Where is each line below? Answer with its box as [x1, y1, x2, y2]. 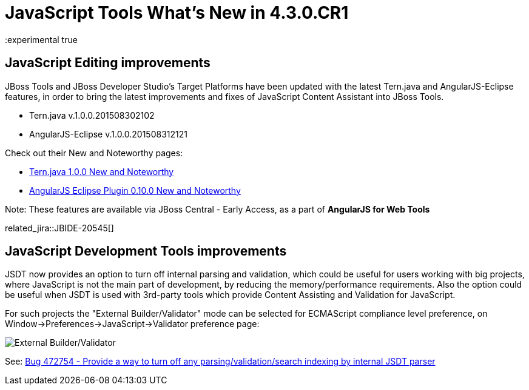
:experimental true [5, 34, 78, 45]
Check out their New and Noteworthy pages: [5, 147, 183, 158]
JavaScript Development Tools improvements [5, 243, 287, 259]
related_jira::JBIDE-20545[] [5, 222, 114, 233]
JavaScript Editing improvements [5, 55, 211, 71]
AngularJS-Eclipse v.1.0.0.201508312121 [29, 128, 187, 139]
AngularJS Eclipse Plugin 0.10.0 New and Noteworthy [29, 185, 241, 196]
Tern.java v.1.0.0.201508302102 [29, 110, 155, 121]
